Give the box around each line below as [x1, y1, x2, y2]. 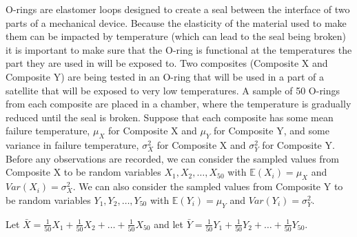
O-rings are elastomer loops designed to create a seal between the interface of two [6, 2, 350, 16]
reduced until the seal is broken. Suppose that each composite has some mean [6, 110, 334, 124]
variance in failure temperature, [6, 138, 139, 152]
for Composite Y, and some [214, 123, 329, 138]
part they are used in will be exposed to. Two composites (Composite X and [6, 56, 328, 70]
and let [154, 216, 183, 231]
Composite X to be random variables [6, 165, 161, 179]
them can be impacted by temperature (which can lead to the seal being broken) [6, 29, 347, 43]
